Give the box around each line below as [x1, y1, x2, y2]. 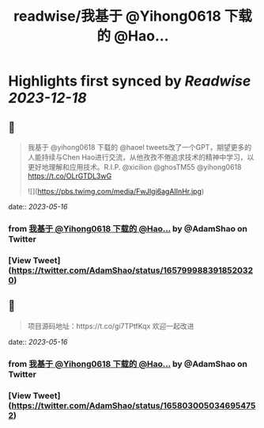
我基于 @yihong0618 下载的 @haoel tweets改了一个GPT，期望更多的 [27, 143, 251, 151]
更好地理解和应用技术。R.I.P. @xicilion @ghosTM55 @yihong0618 [27, 162, 242, 171]
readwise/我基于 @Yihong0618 [13, 7, 221, 25]
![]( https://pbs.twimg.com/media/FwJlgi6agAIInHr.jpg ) [27, 187, 205, 196]
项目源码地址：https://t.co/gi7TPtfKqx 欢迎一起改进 [27, 321, 194, 331]
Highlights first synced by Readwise [8, 72, 251, 90]
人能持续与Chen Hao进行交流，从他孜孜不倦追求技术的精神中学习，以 [27, 152, 255, 162]
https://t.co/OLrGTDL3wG [27, 171, 112, 181]
